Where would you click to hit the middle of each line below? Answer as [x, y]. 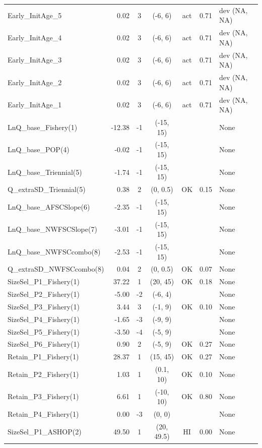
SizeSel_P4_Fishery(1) [44, 319]
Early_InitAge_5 [35, 15]
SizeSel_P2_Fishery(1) [44, 294]
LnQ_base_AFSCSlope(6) [49, 206]
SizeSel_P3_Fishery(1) [44, 306]
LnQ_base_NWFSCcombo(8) [54, 251]
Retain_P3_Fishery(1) [43, 396]
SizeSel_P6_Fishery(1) [44, 344]
